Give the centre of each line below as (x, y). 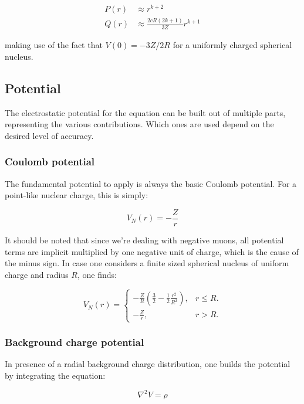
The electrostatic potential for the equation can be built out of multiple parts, (145, 112)
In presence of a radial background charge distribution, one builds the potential (148, 364)
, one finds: (97, 274)
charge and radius (37, 274)
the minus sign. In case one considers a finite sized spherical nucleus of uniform (147, 263)
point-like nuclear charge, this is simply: (77, 195)
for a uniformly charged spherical (232, 45)
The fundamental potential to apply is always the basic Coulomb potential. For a (151, 183)
